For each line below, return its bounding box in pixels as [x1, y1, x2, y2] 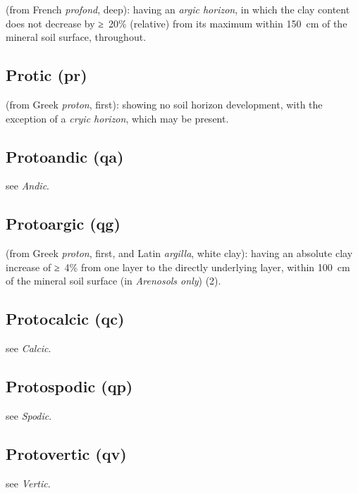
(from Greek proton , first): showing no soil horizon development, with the [6, 96, 323, 111]
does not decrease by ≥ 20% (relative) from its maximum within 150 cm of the [6, 15, 347, 30]
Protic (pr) [6, 64, 87, 86]
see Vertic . [6, 475, 51, 490]
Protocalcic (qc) [6, 308, 125, 330]
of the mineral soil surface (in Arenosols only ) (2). [6, 273, 221, 288]
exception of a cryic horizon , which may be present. [6, 111, 229, 125]
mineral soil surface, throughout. [6, 30, 147, 44]
